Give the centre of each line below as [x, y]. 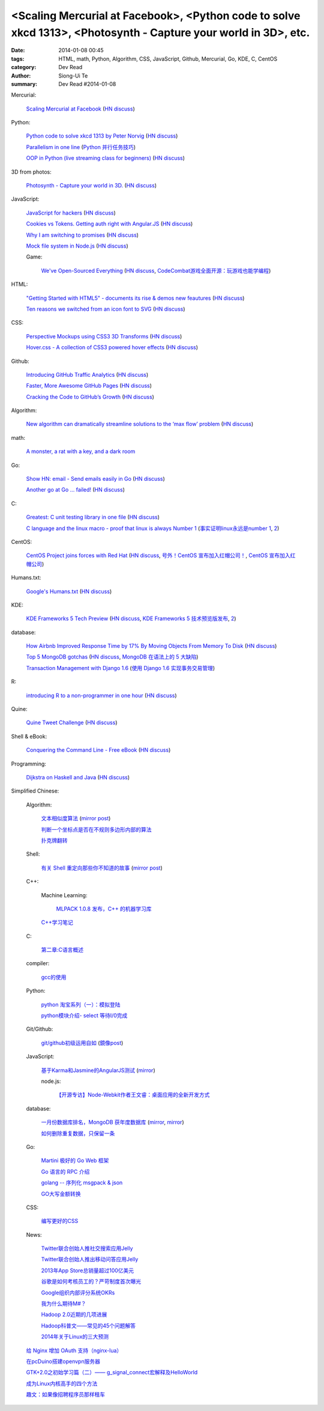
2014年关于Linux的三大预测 [75, 1336]
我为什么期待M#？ [64, 1303]
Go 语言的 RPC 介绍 [65, 1171]
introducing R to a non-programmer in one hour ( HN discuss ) [101, 695]
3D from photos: [31, 172]
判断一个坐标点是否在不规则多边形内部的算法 [96, 829]
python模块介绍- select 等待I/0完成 [84, 1016]
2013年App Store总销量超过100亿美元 [88, 1270]
